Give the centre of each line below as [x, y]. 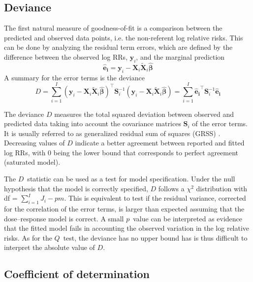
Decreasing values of [34, 143]
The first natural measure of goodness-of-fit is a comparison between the [113, 28]
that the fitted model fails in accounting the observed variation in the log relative [127, 228]
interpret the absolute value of [49, 247]
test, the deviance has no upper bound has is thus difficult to [155, 237]
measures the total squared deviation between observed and [144, 114]
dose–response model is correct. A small [64, 218]
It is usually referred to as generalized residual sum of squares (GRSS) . [112, 133]
